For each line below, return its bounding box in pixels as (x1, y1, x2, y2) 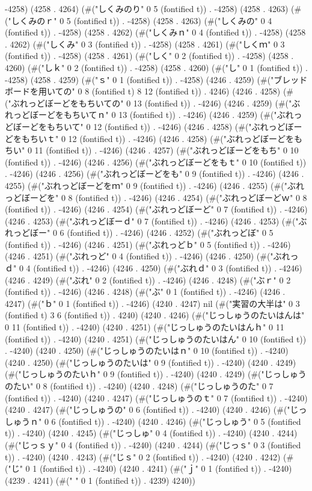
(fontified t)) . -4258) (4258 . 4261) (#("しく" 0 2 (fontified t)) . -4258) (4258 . (5, 49, 294, 62)
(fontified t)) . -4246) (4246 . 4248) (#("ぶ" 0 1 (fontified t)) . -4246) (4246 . (5, 285, 286, 298)
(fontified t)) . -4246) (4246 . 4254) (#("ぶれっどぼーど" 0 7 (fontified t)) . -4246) (5, 203, 308, 215)
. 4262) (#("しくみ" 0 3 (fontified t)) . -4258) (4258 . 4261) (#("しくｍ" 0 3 (5, 37, 285, 50)
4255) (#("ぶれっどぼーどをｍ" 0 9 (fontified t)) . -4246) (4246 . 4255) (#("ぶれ (5, 179, 304, 191)
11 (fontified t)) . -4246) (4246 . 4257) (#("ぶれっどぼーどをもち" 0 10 (34, 144, 299, 156)
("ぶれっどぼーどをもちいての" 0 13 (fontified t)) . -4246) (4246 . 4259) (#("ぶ (5, 96, 301, 109)
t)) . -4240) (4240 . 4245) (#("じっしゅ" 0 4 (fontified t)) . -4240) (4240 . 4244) (5, 427, 298, 439)
